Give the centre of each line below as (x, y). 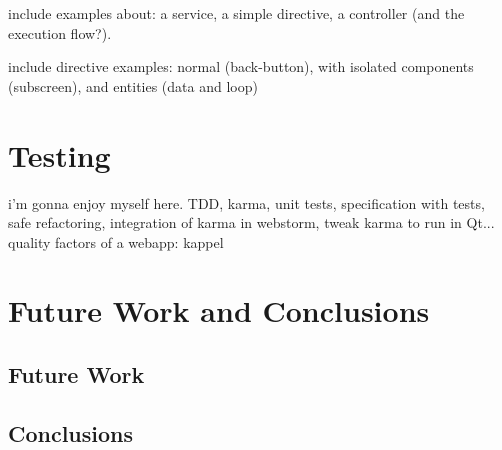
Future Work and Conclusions (219, 310)
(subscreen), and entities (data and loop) (133, 85)
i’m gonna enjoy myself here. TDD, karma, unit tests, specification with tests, (246, 202)
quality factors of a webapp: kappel (116, 241)
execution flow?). (60, 32)
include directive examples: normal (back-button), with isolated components (241, 66)
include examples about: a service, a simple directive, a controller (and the (236, 13)
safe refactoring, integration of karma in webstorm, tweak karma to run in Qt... (251, 222)
